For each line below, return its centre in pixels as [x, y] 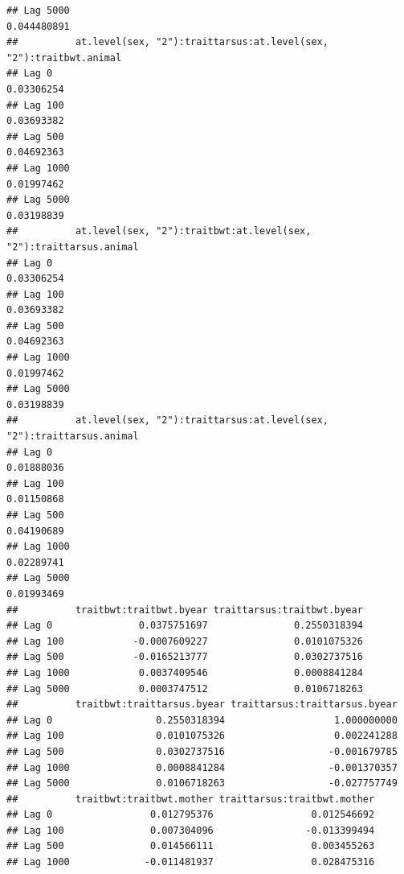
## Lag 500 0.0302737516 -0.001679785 [202, 751]
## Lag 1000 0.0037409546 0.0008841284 [185, 672]
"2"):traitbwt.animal [64, 58]
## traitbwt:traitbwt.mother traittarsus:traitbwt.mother [191, 799]
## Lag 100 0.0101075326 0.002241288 [202, 736]
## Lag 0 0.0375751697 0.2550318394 [185, 626]
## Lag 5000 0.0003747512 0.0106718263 [185, 688]
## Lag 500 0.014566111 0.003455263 [191, 846]
